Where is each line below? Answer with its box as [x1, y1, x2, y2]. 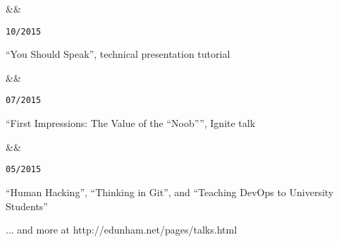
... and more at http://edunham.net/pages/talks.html [6, 222, 238, 237]
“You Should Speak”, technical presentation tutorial [6, 47, 230, 61]
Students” [6, 198, 48, 213]
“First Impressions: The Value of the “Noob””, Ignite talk [6, 116, 256, 131]
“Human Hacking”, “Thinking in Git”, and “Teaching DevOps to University [6, 184, 334, 199]
